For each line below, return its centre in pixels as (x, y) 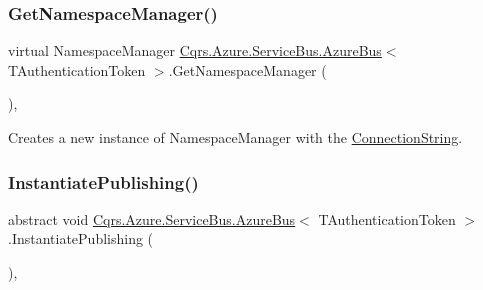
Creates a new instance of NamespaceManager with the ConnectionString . (235, 137)
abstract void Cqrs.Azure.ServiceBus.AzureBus (152, 218)
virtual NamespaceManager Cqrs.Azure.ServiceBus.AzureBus (195, 50)
